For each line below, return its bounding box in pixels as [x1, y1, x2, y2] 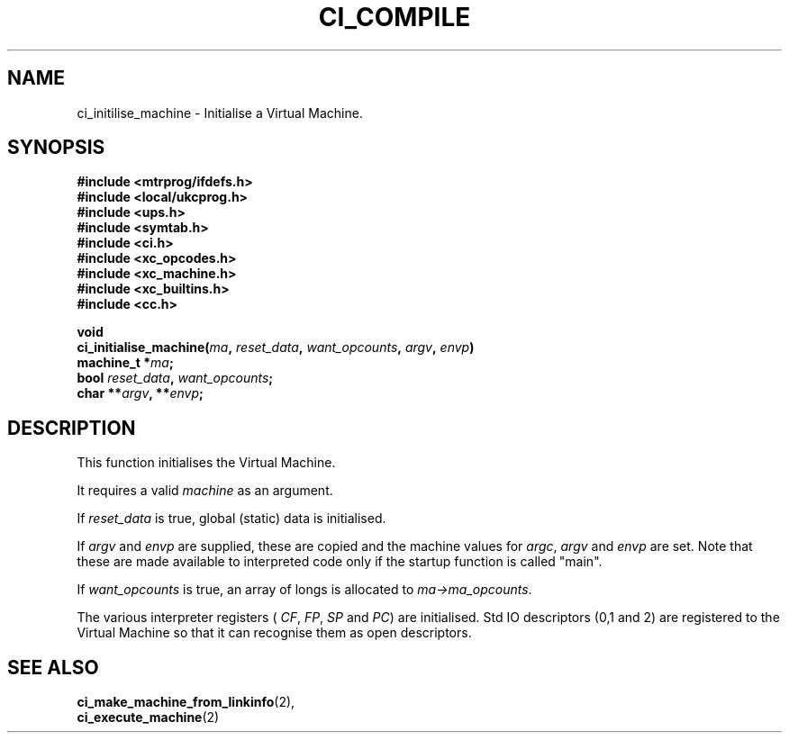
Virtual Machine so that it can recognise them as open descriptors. [77, 625, 472, 641]
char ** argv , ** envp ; [77, 385, 204, 402]
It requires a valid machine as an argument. [77, 483, 333, 499]
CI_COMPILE [318, 2, 471, 32]
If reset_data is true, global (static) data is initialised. [77, 510, 386, 527]
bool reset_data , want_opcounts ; [77, 370, 274, 386]
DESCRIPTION [7, 416, 136, 439]
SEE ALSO [7, 655, 99, 679]
